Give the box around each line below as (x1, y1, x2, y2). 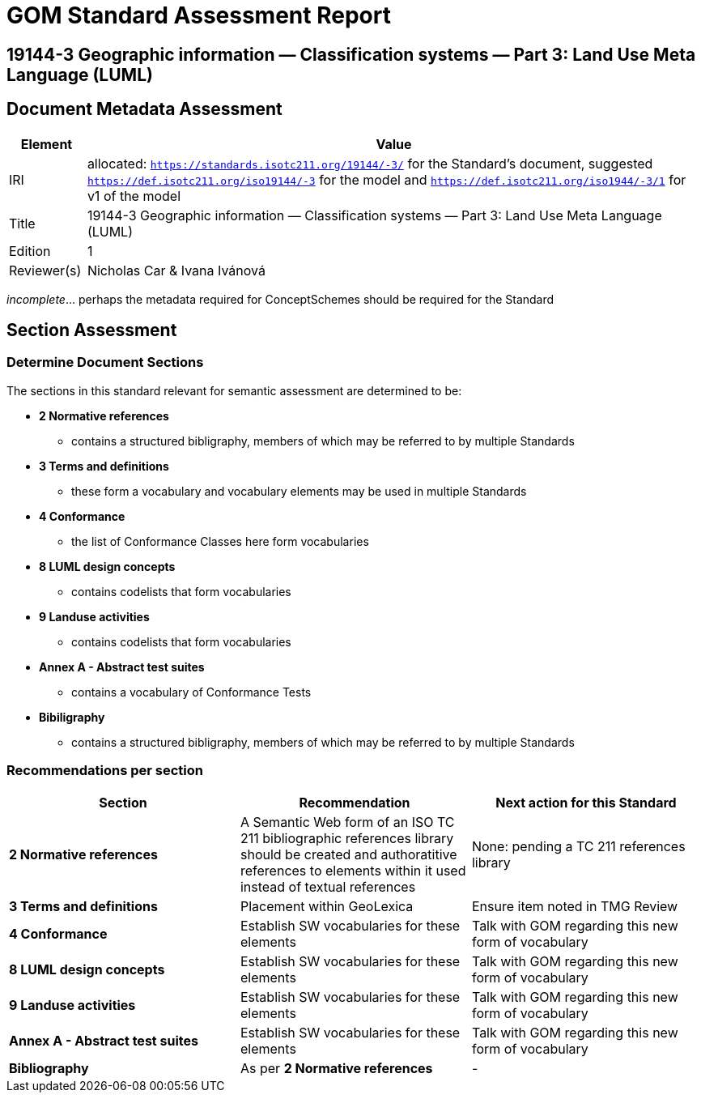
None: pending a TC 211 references (471, 837, 686, 854)
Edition (9, 242, 51, 259)
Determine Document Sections (6, 354, 204, 371)
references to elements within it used (240, 862, 466, 879)
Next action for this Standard (495, 794, 677, 811)
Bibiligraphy (39, 709, 105, 724)
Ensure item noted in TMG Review (471, 897, 678, 914)
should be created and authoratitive (240, 846, 457, 863)
